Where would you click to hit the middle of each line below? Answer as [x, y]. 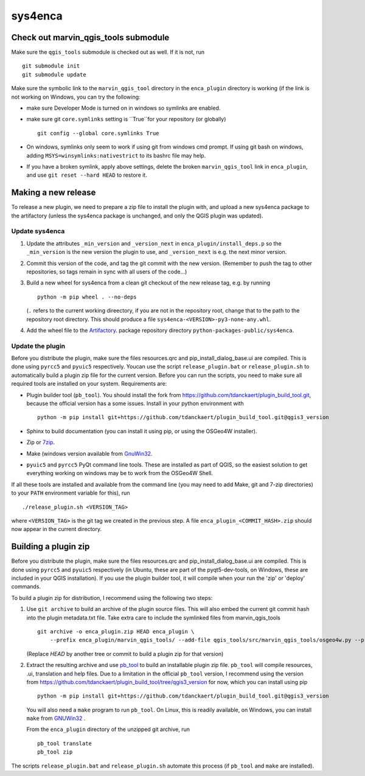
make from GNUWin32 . [56, 718]
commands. [26, 587]
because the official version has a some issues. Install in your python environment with [135, 404]
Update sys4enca [38, 231]
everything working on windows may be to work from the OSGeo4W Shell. [120, 473]
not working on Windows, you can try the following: [76, 97]
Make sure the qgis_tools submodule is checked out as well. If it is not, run [108, 52]
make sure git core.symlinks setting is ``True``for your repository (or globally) [126, 119]
